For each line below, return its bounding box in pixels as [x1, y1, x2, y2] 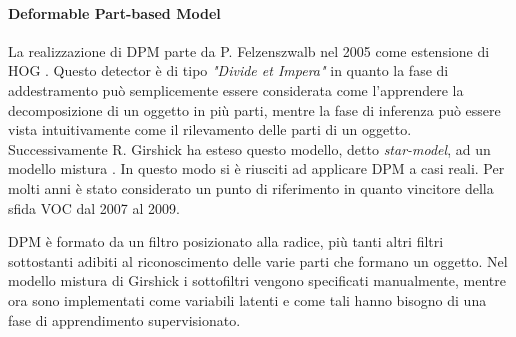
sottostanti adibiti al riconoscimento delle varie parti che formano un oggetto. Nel [8, 250, 508, 271]
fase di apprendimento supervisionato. [8, 309, 241, 330]
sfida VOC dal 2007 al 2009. [8, 197, 180, 218]
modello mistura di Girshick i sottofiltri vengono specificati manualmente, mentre [8, 270, 506, 291]
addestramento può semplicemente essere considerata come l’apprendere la [8, 79, 464, 100]
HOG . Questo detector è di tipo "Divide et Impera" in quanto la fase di [8, 60, 449, 81]
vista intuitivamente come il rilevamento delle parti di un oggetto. [8, 119, 412, 140]
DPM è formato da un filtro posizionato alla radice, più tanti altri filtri [8, 231, 444, 252]
